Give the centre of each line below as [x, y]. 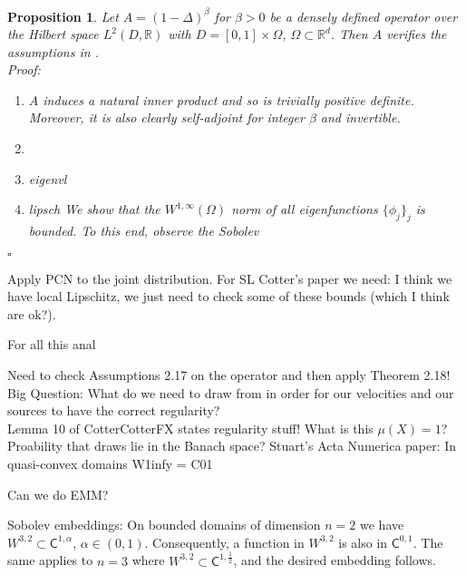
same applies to [50, 560]
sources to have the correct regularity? [114, 410]
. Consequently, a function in [224, 542]
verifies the [417, 34]
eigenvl [48, 178]
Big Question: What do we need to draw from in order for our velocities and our [231, 392]
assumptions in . [53, 51]
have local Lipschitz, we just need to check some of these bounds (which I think [228, 296]
